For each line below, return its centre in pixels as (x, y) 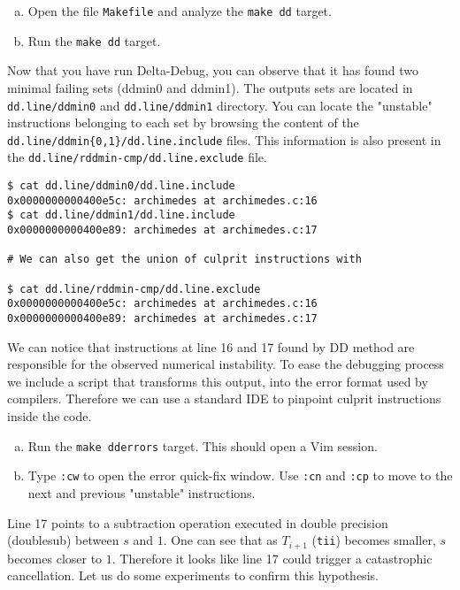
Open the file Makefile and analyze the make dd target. (180, 11)
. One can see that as (220, 540)
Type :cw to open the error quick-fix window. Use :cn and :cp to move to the (240, 475)
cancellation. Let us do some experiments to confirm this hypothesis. (193, 575)
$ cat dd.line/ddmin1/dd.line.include (121, 215)
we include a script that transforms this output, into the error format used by (218, 381)
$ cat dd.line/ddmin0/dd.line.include (121, 186)
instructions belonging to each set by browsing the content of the (183, 123)
